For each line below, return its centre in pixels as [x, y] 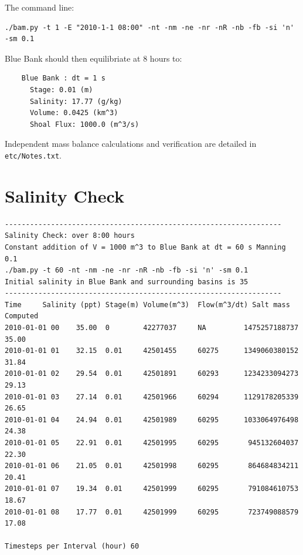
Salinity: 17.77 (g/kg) [76, 101]
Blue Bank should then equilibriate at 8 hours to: [93, 58]
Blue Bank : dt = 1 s [63, 78]
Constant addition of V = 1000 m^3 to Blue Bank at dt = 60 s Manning [145, 247]
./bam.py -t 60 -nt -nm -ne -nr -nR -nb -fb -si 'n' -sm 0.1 [127, 270]
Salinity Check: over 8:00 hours [70, 236]
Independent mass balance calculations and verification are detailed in [131, 144]
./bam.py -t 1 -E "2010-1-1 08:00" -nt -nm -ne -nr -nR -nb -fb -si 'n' [149, 27]
